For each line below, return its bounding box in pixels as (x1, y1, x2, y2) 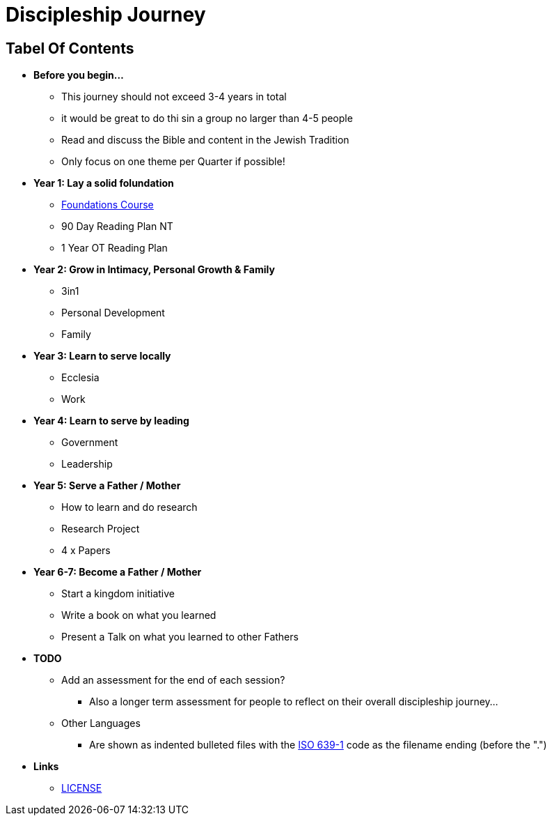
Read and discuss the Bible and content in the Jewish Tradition (61, 134, 349, 146)
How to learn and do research (61, 501, 198, 514)
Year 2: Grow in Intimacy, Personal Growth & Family (33, 263, 275, 276)
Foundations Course (61, 199, 154, 211)
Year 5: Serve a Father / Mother (33, 479, 181, 492)
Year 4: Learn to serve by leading (33, 415, 189, 427)
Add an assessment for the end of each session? (61, 674, 285, 686)
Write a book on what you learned (61, 609, 216, 622)
